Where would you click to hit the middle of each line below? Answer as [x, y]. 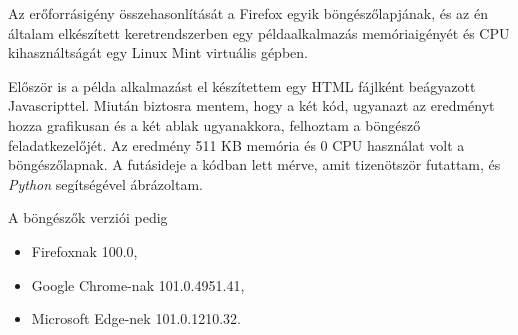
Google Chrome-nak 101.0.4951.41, [138, 284]
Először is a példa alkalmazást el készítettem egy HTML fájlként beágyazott [242, 85]
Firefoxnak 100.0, [84, 250]
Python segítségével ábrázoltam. [105, 183]
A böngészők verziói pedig [88, 217]
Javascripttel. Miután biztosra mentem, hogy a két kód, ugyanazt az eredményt [251, 105]
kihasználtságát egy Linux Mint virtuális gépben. [158, 52]
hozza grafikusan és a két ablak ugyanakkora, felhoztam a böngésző [214, 124]
